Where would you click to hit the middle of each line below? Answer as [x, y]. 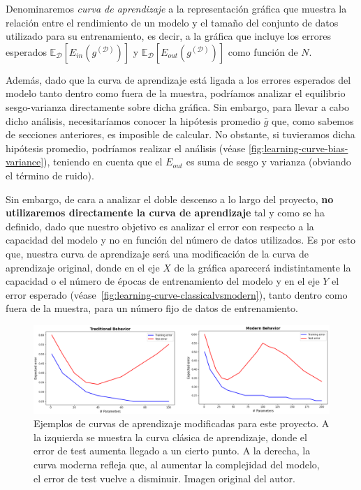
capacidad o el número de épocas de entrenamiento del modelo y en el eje [163, 281]
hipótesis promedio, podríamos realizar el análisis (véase [126, 148]
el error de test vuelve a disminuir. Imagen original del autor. [164, 478]
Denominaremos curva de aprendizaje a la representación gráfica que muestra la [176, 8]
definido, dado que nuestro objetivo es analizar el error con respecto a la [160, 226]
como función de [263, 51]
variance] [25, 162]
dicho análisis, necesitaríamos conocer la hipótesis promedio [133, 120]
